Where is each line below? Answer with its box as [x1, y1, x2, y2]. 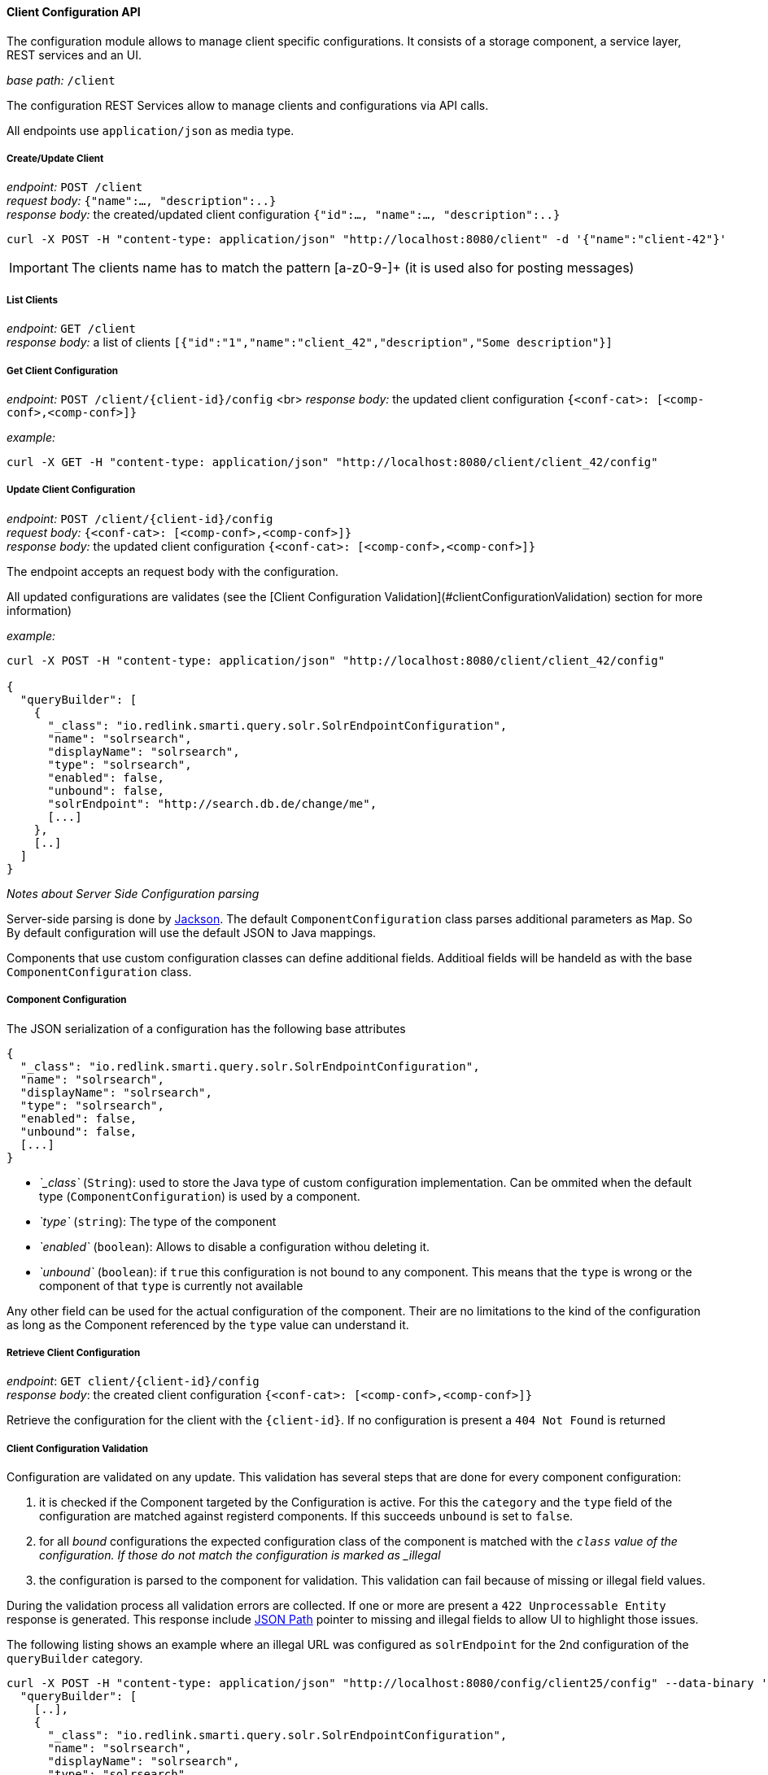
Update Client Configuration [7, 484, 136, 496]
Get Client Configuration [7, 364, 119, 377]
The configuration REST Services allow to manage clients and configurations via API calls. [7, 98, 489, 112]
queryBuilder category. [7, 1651, 143, 1666]
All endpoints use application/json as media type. [7, 123, 295, 137]
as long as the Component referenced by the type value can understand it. [7, 1317, 409, 1332]
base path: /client [7, 72, 116, 87]
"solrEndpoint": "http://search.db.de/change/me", [47, 796, 377, 810]
